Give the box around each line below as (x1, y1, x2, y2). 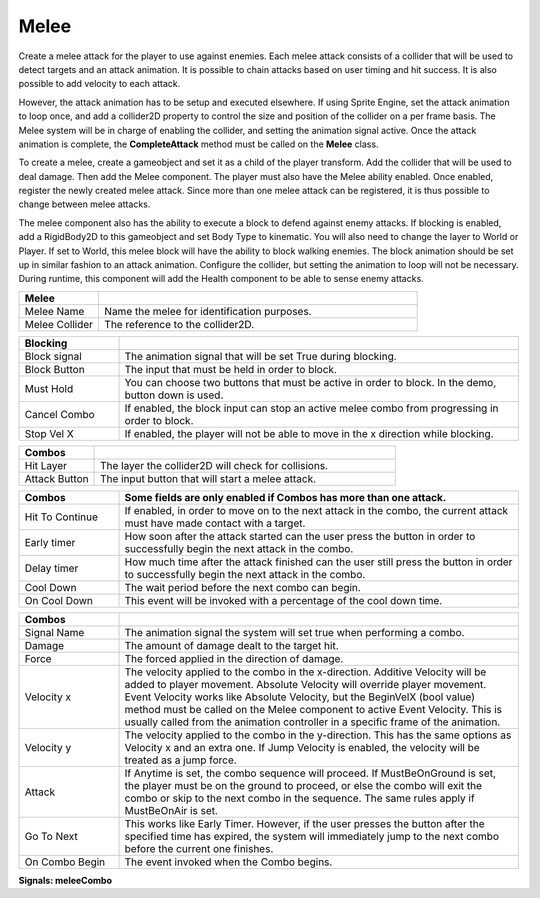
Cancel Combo (24, 407, 95, 421)
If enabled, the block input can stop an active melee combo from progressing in (124, 401, 499, 415)
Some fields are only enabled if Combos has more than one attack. (124, 490, 447, 504)
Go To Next (24, 829, 79, 843)
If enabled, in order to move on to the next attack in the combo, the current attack (124, 503, 509, 517)
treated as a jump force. (124, 753, 237, 767)
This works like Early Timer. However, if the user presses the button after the (124, 816, 485, 830)
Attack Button (24, 471, 89, 485)
